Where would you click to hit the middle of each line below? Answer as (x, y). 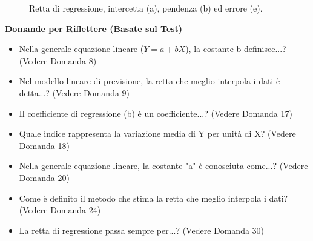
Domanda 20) (44, 177)
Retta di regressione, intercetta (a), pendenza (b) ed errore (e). (146, 8)
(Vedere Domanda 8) (58, 60)
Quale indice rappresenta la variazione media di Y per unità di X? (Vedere (157, 134)
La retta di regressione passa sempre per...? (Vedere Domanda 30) (142, 230)
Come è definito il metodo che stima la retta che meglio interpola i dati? (153, 198)
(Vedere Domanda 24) (60, 210)
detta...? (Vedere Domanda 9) (74, 92)
